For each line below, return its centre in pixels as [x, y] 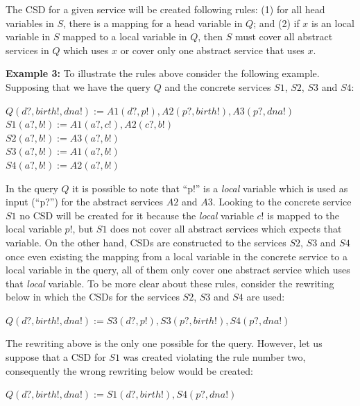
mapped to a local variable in [125, 36]
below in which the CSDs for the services [93, 297]
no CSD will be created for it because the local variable [137, 215]
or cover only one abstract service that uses [212, 50]
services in [27, 50]
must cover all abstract [284, 36]
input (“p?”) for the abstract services [85, 202]
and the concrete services [218, 86]
